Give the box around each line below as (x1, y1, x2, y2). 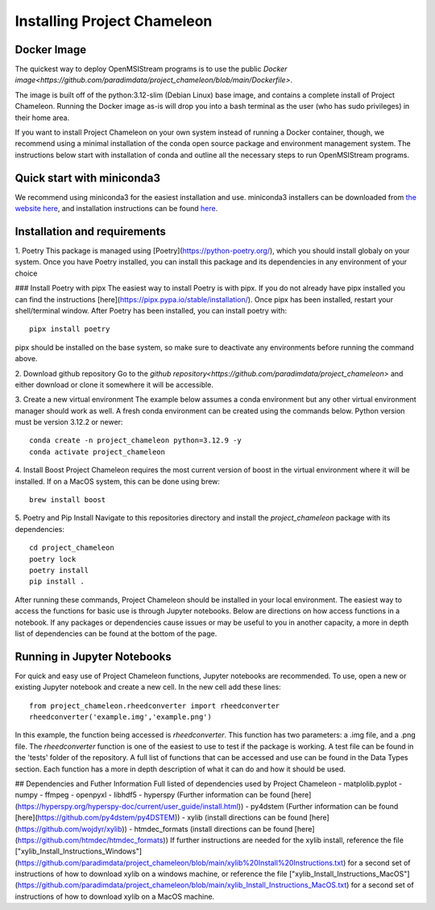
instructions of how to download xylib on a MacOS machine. (14, 891, 215, 901)
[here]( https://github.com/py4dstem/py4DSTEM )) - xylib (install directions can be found (14, 812, 308, 822)
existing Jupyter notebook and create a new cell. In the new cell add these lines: (14, 682, 281, 692)
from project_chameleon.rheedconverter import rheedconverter (29, 701, 280, 710)
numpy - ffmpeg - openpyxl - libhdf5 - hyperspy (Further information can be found (14, 790, 290, 800)
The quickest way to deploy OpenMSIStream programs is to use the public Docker (14, 64, 288, 74)
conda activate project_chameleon (29, 447, 165, 456)
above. (14, 354, 38, 364)
